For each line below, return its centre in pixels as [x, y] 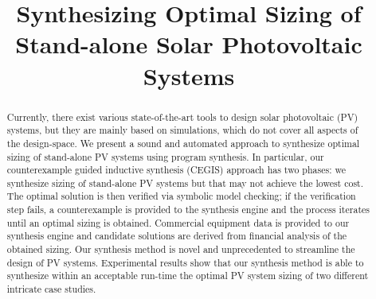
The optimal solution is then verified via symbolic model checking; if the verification [181, 196]
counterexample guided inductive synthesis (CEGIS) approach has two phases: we [176, 170]
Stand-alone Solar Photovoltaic [189, 44]
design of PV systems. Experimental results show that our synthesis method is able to [185, 262]
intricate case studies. [51, 289]
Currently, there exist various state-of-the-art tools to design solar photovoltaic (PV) [182, 116]
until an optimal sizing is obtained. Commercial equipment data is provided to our [178, 222]
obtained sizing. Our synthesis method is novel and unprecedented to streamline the [181, 249]
